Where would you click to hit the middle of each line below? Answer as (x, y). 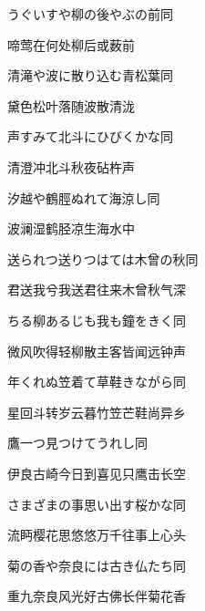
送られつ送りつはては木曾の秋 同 (103, 259)
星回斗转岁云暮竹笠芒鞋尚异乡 (97, 412)
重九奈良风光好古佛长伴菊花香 (97, 596)
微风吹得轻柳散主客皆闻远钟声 (97, 351)
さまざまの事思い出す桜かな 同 (97, 504)
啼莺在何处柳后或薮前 (71, 44)
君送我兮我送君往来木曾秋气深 (97, 290)
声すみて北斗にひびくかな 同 (90, 136)
